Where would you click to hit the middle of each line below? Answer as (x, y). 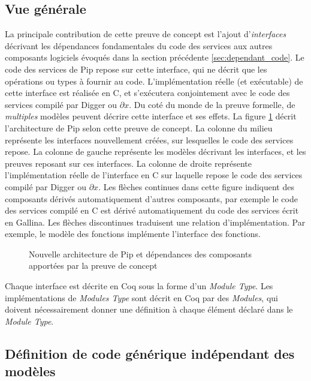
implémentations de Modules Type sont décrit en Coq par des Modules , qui (141, 297)
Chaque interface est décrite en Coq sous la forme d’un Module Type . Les (139, 286)
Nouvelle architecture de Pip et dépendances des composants (140, 253)
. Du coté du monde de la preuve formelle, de (212, 104)
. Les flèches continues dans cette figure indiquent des (196, 186)
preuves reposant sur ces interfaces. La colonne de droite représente (128, 163)
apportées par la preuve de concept (93, 265)
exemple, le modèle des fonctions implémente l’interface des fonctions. (133, 234)
